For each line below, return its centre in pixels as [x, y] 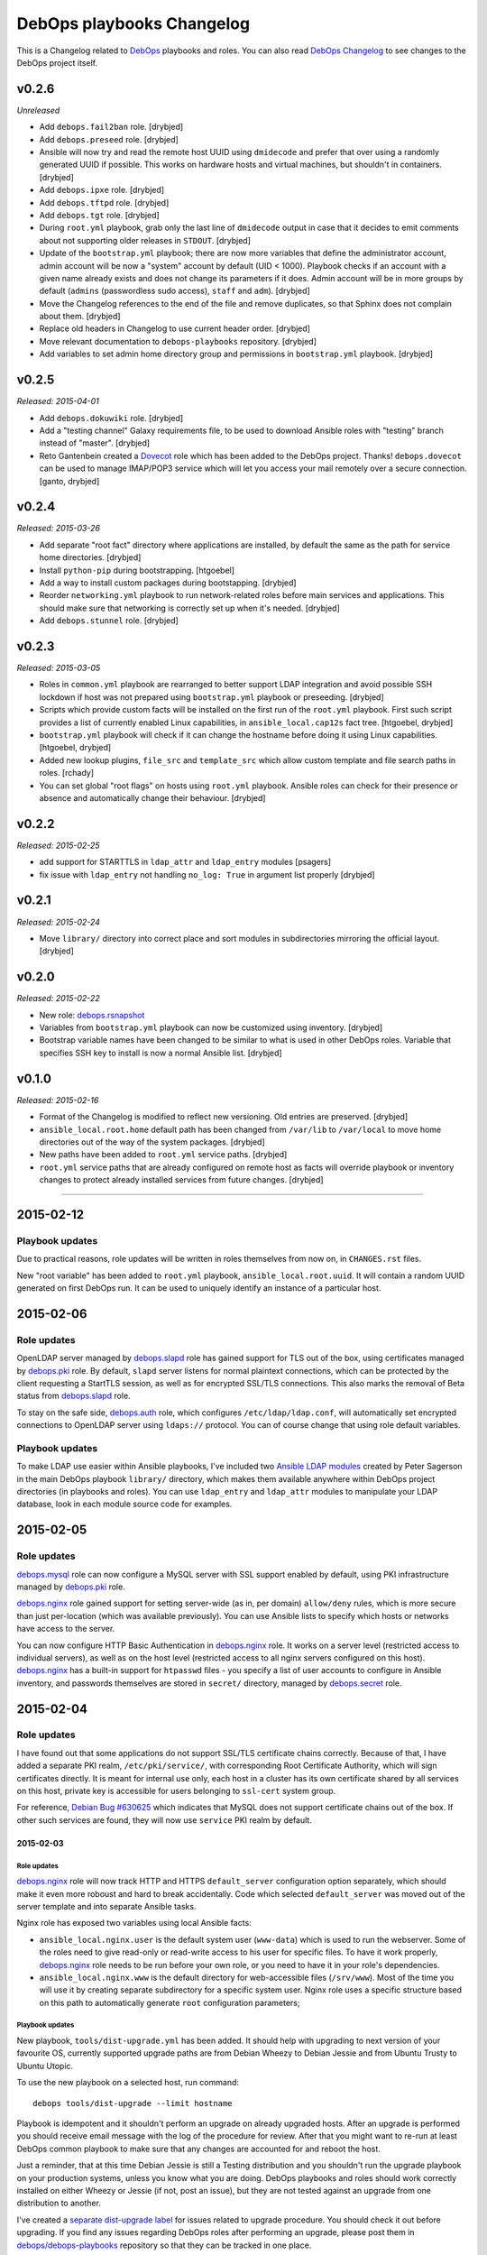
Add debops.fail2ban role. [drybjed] [111, 127]
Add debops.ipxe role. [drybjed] [102, 190]
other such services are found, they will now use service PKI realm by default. [165, 1820]
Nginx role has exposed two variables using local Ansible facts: [134, 1923]
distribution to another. [59, 2203]
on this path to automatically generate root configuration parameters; [170, 2002]
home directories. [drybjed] [90, 557]
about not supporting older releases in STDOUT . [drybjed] [145, 240]
